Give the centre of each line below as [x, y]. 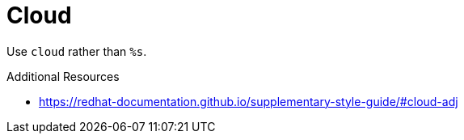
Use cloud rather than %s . [77, 51]
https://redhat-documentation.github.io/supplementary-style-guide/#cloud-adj [249, 101]
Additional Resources [63, 76]
